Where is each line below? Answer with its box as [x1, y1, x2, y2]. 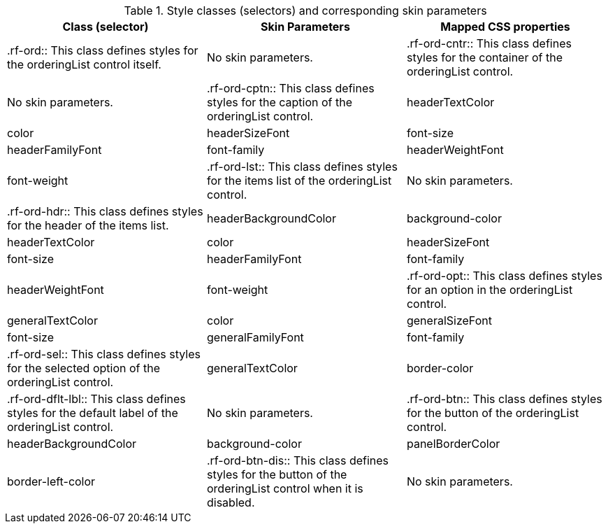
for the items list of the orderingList [206, 174, 392, 188]
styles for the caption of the [206, 95, 353, 109]
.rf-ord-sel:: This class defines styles [7, 347, 201, 361]
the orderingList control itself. [7, 57, 161, 71]
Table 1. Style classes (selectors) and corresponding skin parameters [124, 3, 487, 17]
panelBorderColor [406, 437, 500, 451]
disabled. [206, 495, 255, 509]
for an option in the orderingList [406, 283, 573, 297]
